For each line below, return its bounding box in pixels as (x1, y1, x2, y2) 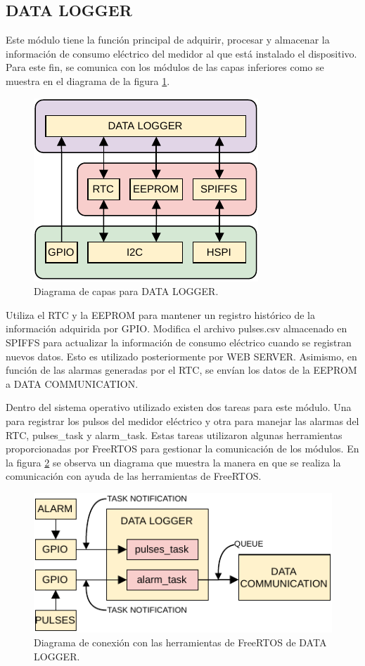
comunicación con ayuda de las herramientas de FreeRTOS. (6, 469, 262, 483)
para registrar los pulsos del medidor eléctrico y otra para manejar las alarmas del (6, 413, 359, 428)
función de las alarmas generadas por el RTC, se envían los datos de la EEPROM (6, 363, 357, 377)
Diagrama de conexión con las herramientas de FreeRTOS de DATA (34, 634, 327, 649)
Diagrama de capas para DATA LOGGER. (34, 284, 219, 299)
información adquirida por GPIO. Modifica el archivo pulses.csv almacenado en (6, 321, 347, 336)
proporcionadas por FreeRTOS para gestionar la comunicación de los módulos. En (6, 441, 359, 456)
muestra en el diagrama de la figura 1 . (6, 73, 170, 88)
